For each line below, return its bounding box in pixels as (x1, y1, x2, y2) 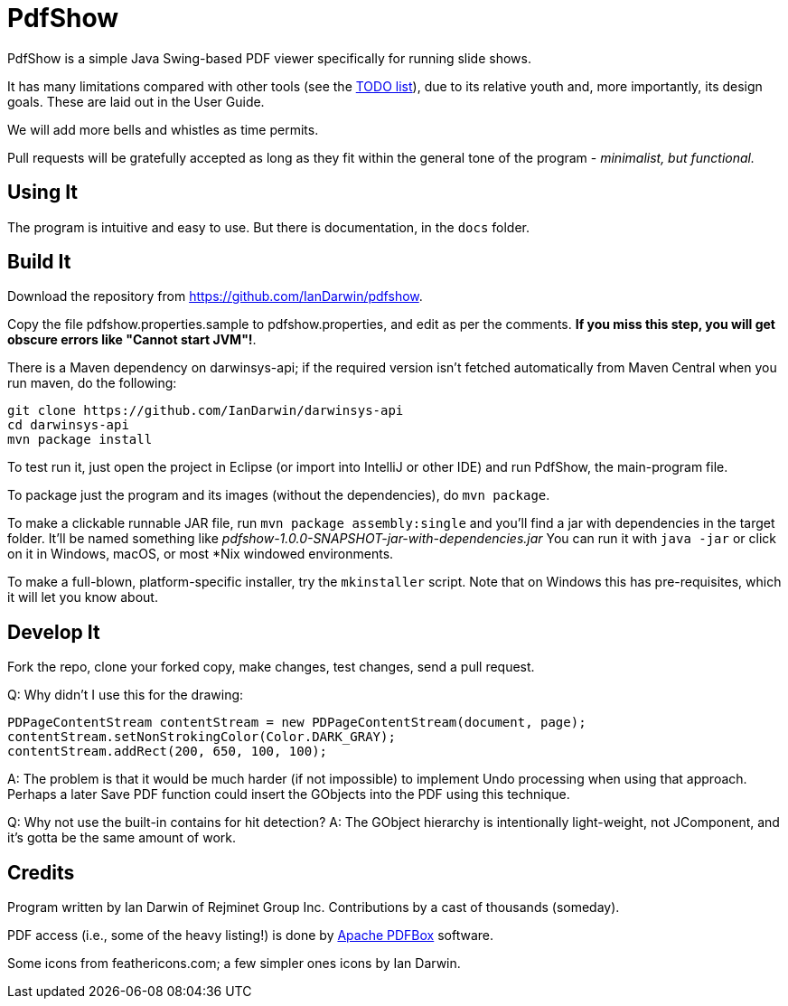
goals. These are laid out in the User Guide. (7, 93, 265, 109)
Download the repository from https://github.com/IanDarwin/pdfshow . (7, 288, 423, 305)
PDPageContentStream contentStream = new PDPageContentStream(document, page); (7, 715, 586, 730)
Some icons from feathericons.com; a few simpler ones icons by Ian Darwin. (7, 955, 461, 972)
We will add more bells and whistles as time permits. (7, 121, 319, 137)
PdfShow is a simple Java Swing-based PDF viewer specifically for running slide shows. (7, 50, 531, 66)
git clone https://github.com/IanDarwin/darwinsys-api (7, 403, 404, 418)
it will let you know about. (7, 589, 158, 606)
